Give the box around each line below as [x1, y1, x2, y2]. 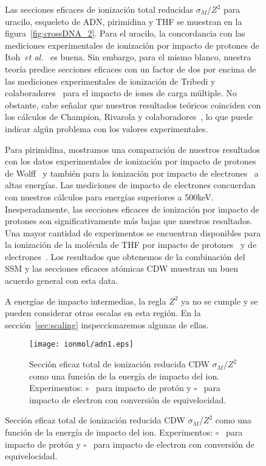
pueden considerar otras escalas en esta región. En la [5, 306, 201, 319]
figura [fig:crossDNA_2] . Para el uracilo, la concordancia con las [5, 27, 245, 40]
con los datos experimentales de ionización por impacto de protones [5, 155, 256, 168]
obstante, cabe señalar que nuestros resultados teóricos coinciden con [5, 98, 261, 111]
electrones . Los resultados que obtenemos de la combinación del [5, 250, 245, 263]
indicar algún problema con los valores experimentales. [5, 122, 208, 135]
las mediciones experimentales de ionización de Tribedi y [5, 74, 216, 87]
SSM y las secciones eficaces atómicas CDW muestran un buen [5, 262, 239, 275]
